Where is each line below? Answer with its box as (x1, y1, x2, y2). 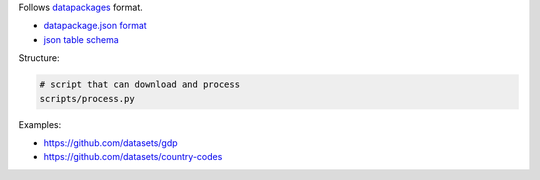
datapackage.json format (43, 20, 147, 32)
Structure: (18, 52, 60, 64)
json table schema (43, 33, 119, 45)
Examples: (18, 118, 62, 130)
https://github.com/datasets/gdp (43, 136, 179, 149)
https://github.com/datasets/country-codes (43, 151, 223, 163)
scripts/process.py (39, 93, 135, 104)
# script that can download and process (39, 79, 240, 90)
